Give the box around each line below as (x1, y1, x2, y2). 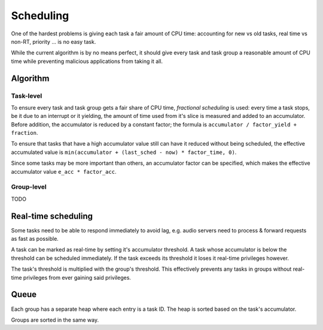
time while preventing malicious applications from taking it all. (11, 57, 163, 65)
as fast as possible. (11, 235, 59, 243)
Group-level (11, 183, 47, 191)
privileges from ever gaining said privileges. (23, 274, 132, 281)
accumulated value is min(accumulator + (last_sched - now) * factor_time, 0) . (11, 149, 237, 156)
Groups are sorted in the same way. (11, 316, 99, 323)
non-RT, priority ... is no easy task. (11, 38, 96, 45)
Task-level (11, 92, 42, 100)
